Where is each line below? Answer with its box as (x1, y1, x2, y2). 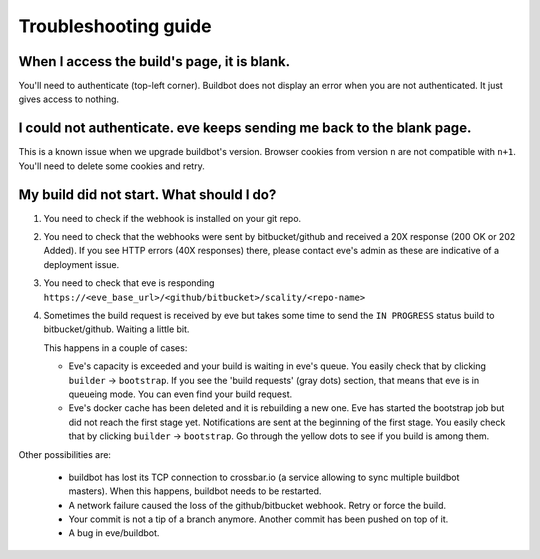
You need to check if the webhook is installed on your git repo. (43, 212, 302, 224)
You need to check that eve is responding (43, 277, 215, 289)
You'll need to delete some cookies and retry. (18, 160, 205, 172)
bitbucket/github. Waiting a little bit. (43, 323, 190, 335)
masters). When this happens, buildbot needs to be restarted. (68, 485, 322, 497)
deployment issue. (43, 258, 120, 270)
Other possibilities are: (18, 448, 112, 460)
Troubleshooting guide (18, 15, 212, 37)
